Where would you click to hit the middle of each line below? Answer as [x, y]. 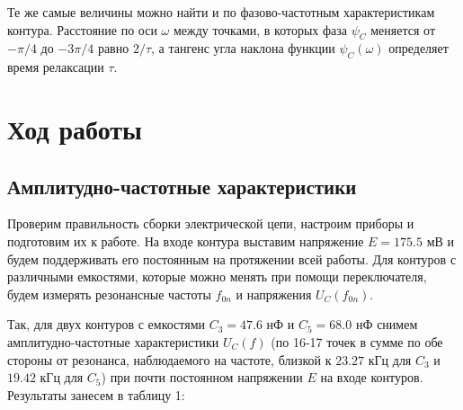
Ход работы [75, 128]
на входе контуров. [372, 377]
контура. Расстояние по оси [82, 29]
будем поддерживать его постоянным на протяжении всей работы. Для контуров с [232, 258]
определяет [418, 48]
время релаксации [56, 67]
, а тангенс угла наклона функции [243, 48]
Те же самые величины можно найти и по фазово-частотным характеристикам [221, 12]
